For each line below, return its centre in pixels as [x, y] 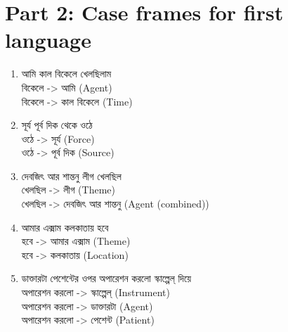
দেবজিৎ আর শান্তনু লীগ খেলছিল [71, 175]
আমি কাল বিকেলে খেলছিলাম [66, 74]
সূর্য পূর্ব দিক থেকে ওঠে [57, 125]
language [48, 40]
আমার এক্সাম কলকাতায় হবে [65, 227]
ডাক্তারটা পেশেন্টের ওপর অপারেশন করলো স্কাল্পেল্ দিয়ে [106, 278]
